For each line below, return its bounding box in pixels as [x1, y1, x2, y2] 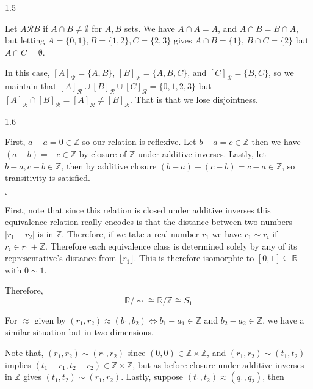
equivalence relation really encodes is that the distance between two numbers [5, 215, 292, 228]
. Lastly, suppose [121, 370, 184, 383]
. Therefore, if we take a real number [62, 227, 200, 240]
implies [5, 358, 31, 371]
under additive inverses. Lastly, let [137, 147, 267, 160]
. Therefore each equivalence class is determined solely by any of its [45, 239, 297, 252]
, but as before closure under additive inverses [132, 358, 304, 371]
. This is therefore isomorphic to [134, 251, 254, 264]
